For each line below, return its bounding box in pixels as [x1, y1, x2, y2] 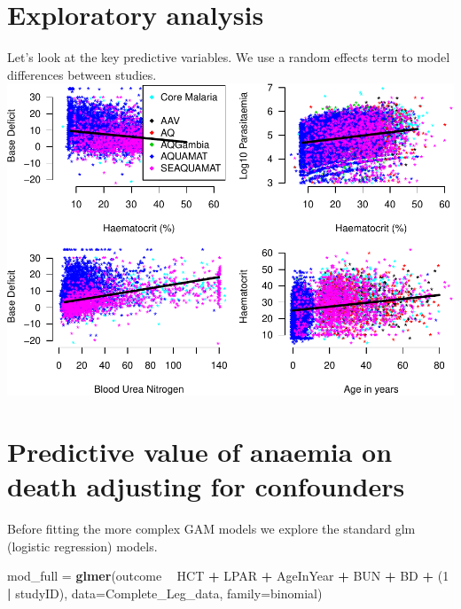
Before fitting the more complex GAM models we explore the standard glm [7, 519, 416, 538]
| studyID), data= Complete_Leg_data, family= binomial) [7, 583, 323, 602]
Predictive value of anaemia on [7, 433, 393, 470]
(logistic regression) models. [7, 536, 158, 555]
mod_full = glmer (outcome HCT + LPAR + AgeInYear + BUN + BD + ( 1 [7, 566, 449, 585]
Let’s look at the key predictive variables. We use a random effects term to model [7, 48, 450, 66]
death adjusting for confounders [7, 468, 405, 504]
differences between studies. [7, 65, 157, 83]
